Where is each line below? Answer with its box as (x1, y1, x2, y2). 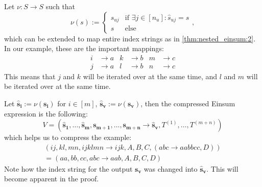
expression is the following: (4, 108, 88, 119)
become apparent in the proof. (4, 173, 99, 184)
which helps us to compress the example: (4, 132, 132, 143)
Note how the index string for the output (4, 163, 133, 174)
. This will (206, 163, 239, 174)
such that (45, 1, 76, 11)
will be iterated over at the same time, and (83, 71, 218, 81)
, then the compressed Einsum (140, 98, 235, 109)
